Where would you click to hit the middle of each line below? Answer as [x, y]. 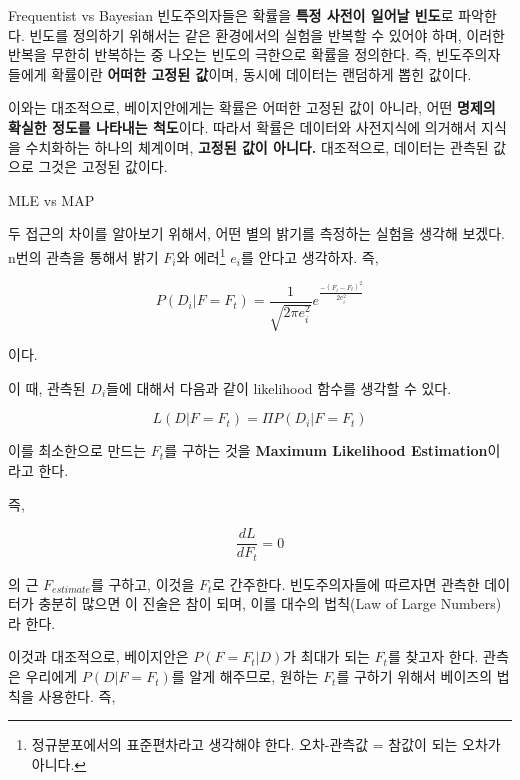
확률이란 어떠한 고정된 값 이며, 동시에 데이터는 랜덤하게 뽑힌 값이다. [261, 73]
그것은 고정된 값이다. [103, 166]
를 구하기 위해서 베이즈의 [414, 676]
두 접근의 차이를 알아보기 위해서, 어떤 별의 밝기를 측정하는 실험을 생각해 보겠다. [256, 233]
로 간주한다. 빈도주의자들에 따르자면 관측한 [346, 583]
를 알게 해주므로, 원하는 [245, 676]
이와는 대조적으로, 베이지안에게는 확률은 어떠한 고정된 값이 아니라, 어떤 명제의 [252, 107]
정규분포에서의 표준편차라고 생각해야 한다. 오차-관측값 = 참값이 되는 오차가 [266, 744]
